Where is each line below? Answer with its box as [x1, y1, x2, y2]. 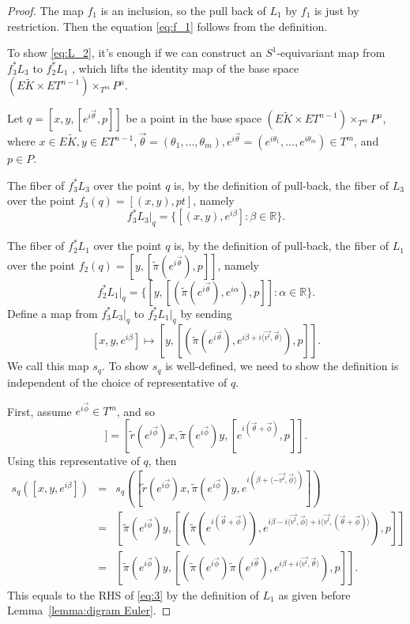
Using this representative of [7, 452, 140, 468]
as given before [278, 586, 351, 603]
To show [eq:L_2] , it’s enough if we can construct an [7, 44, 262, 61]
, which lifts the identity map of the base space [72, 59, 299, 76]
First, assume [7, 403, 72, 419]
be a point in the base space [126, 110, 261, 127]
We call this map [7, 357, 89, 374]
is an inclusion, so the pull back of [100, 2, 266, 18]
